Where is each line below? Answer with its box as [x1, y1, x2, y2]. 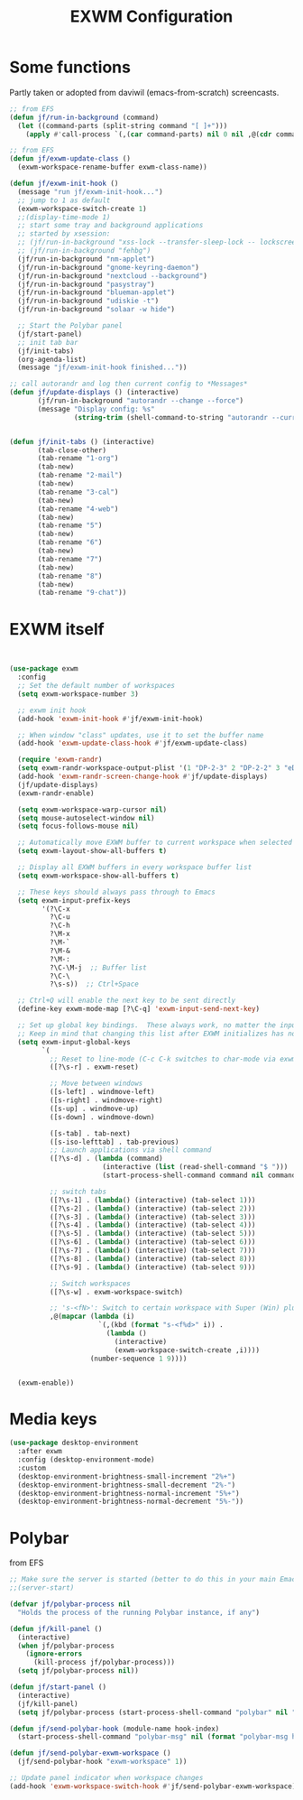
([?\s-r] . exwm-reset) [49, 1062, 140, 1072]
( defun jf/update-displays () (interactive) [9, 388, 179, 397]
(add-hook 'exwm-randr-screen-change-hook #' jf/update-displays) [17, 772, 269, 781]
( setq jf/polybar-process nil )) [17, 1666, 140, 1675]
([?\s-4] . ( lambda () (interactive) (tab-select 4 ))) [49, 1220, 256, 1229]
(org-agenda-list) [17, 355, 87, 364]
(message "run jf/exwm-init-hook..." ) [17, 187, 164, 196]
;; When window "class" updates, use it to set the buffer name [17, 730, 264, 739]
